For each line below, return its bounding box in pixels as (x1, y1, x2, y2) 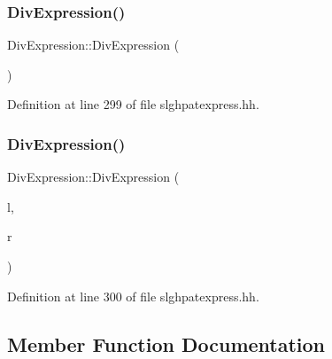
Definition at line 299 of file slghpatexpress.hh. (7, 95, 259, 113)
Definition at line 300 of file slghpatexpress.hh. (7, 286, 259, 305)
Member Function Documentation (7, 330, 326, 357)
